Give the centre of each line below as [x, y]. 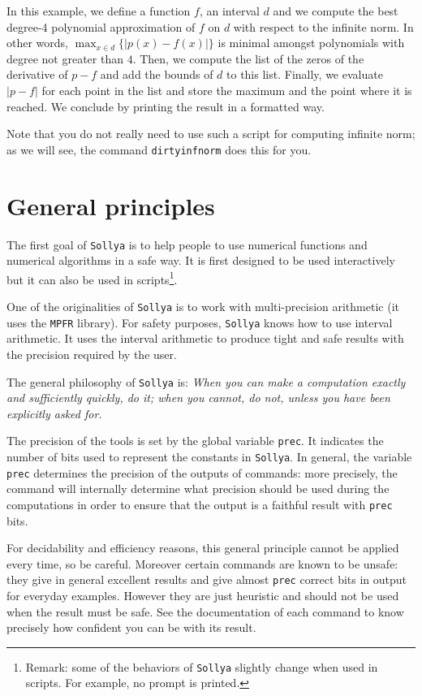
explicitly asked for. [54, 413]
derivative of [37, 74]
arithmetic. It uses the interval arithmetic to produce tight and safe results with [205, 338]
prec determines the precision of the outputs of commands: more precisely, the [202, 472]
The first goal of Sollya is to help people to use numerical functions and [187, 244]
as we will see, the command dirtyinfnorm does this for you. [159, 149]
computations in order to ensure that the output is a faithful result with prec [200, 504]
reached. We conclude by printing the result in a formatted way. [166, 106]
